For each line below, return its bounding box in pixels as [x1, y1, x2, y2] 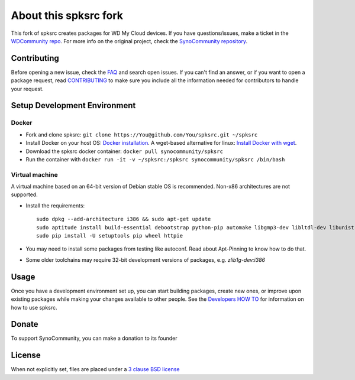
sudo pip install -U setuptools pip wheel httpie [36, 232, 183, 239]
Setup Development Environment [11, 100, 136, 111]
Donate [11, 319, 38, 329]
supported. [11, 191, 38, 198]
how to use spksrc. [11, 304, 57, 311]
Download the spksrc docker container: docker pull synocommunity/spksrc [25, 148, 223, 155]
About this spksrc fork [11, 9, 124, 22]
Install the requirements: [25, 202, 85, 209]
